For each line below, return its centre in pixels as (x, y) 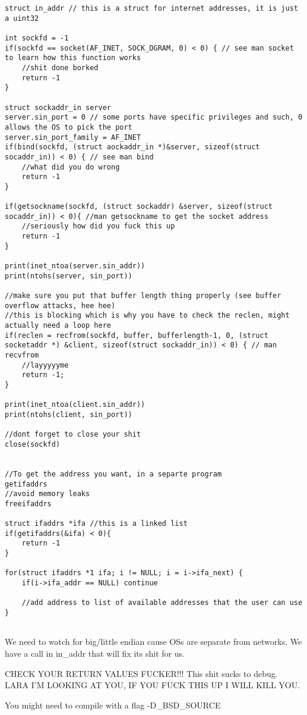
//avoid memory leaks (48, 494)
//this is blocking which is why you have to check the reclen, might (147, 316)
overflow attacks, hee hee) (60, 305)
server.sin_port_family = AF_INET (73, 137)
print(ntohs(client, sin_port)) (69, 414)
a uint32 (22, 18)
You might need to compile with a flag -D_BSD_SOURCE (113, 705)
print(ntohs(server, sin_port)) (69, 276)
